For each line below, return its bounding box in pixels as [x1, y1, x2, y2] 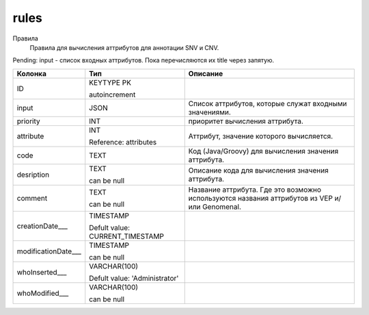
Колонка [16, 68, 47, 78]
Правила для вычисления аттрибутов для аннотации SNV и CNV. [29, 43, 219, 51]
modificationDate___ [16, 247, 82, 256]
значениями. [188, 107, 232, 116]
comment [16, 193, 48, 203]
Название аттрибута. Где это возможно [188, 185, 321, 194]
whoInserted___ [16, 267, 67, 277]
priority [16, 116, 40, 126]
